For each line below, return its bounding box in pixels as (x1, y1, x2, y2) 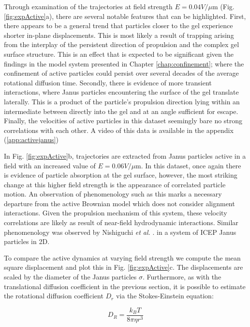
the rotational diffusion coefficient (4, 291, 103, 301)
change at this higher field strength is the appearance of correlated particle (4, 179, 226, 189)
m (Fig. (212, 1, 235, 11)
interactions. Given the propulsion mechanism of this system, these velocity (4, 208, 227, 218)
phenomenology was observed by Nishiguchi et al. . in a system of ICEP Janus (4, 227, 236, 237)
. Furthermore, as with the (142, 272, 221, 282)
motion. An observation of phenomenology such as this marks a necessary (4, 189, 222, 199)
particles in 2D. (4, 236, 50, 246)
